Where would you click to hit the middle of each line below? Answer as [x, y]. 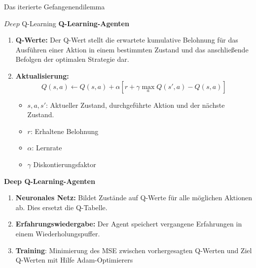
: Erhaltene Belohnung [64, 131]
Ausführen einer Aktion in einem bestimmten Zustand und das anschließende [132, 49]
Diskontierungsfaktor [65, 164]
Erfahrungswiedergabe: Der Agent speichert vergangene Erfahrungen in [129, 224]
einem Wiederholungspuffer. [58, 233]
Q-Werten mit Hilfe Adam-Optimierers [74, 260]
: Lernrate [47, 148]
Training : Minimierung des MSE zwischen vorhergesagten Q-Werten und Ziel [134, 250]
